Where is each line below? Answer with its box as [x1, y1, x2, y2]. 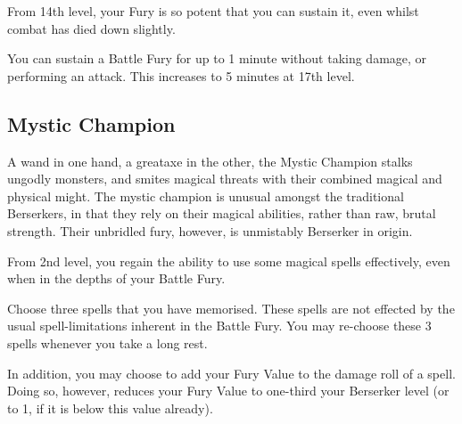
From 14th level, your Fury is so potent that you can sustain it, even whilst [7, 2, 419, 20]
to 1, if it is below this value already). [7, 398, 213, 417]
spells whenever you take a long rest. [7, 333, 208, 352]
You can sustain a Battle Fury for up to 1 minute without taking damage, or [7, 49, 427, 68]
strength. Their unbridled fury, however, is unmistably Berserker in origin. [7, 221, 413, 240]
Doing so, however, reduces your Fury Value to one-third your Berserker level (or [7, 381, 450, 400]
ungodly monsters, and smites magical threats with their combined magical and [7, 169, 442, 188]
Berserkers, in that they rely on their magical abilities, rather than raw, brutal [7, 204, 436, 223]
